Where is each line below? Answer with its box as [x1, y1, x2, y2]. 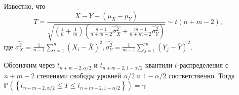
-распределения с [177, 60, 229, 70]
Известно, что [4, 1, 46, 11]
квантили [145, 60, 172, 70]
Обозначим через [4, 60, 55, 70]
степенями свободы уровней [37, 70, 121, 80]
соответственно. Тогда [168, 70, 235, 80]
